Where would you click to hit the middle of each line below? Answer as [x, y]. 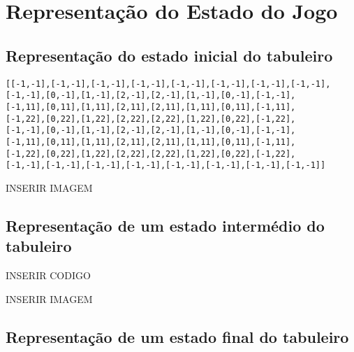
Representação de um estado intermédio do [165, 225]
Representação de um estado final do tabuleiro [177, 336]
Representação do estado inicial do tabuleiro [169, 55]
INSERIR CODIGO [48, 275]
